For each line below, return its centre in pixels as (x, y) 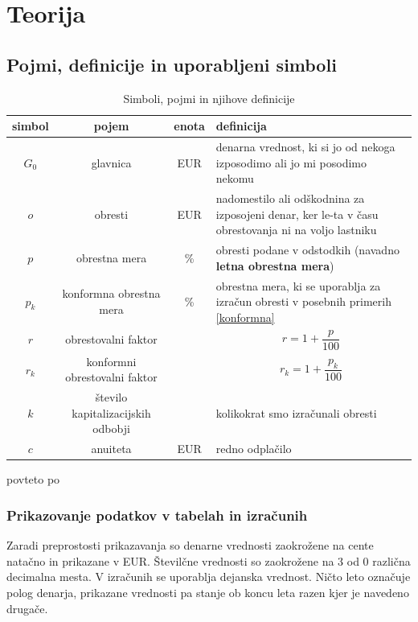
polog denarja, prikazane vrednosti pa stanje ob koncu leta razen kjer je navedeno (208, 593)
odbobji (111, 428)
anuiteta (111, 449)
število (111, 397)
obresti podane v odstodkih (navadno (307, 250)
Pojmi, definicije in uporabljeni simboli (172, 64)
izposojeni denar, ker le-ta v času (297, 214)
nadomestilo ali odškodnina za (290, 198)
